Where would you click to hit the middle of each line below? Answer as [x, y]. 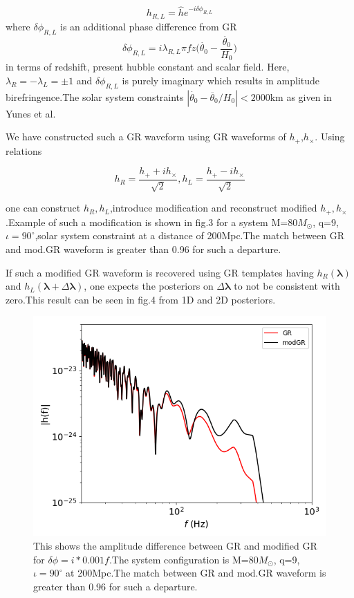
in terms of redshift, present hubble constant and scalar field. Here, [148, 67]
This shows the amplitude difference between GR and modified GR [175, 545]
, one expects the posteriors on [149, 286]
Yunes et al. [31, 113]
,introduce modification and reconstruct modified [213, 208]
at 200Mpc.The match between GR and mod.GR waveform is [196, 573]
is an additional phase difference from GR [149, 26]
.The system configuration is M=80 [184, 559]
